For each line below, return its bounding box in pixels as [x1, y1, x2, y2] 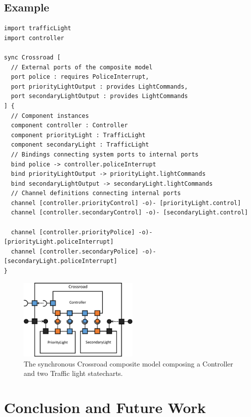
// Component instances [11, 112, 89, 119]
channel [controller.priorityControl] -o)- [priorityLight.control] [11, 199, 241, 207]
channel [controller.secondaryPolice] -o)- [11, 248, 156, 255]
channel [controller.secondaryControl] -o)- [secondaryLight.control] [11, 209, 248, 216]
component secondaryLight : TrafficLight [11, 141, 149, 149]
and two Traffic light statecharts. [24, 368, 123, 378]
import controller [4, 34, 64, 42]
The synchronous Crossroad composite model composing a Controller [24, 358, 233, 368]
